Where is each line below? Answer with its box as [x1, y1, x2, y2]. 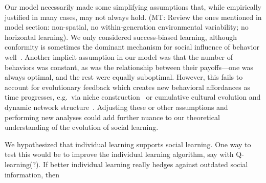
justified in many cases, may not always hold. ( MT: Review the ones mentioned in [5, 11, 262, 22]
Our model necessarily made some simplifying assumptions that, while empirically [5, 2, 261, 12]
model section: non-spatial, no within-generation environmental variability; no [5, 21, 249, 32]
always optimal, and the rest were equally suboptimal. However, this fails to [5, 72, 243, 82]
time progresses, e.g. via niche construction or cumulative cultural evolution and [5, 91, 261, 102]
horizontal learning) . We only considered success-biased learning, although [5, 31, 237, 42]
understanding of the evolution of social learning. [5, 122, 159, 132]
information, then [5, 169, 60, 179]
